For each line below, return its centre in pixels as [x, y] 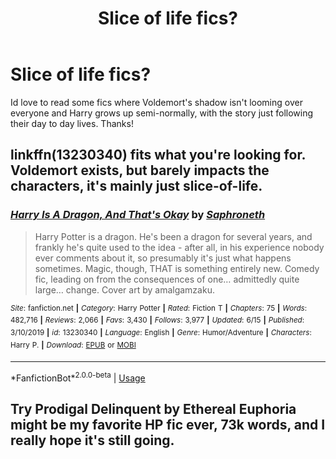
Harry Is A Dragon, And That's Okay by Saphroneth [138, 215]
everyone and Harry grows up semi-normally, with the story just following [162, 113]
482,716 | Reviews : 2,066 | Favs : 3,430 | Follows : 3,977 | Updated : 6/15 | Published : [157, 320]
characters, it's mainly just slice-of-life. [136, 186]
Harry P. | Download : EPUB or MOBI [73, 345]
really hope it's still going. [92, 440]
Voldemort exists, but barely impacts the [140, 170]
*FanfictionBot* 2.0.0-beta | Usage [78, 377]
